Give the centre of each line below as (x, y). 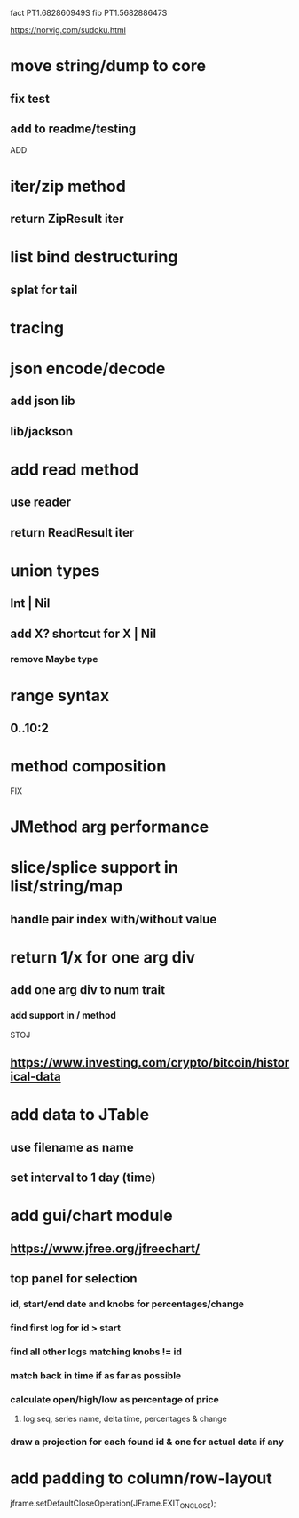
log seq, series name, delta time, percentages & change (125, 1419)
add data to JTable (80, 1115)
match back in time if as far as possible (96, 1375)
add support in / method (63, 1015)
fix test (30, 98)
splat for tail (44, 289)
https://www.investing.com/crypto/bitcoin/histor (150, 1063)
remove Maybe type (54, 659)
